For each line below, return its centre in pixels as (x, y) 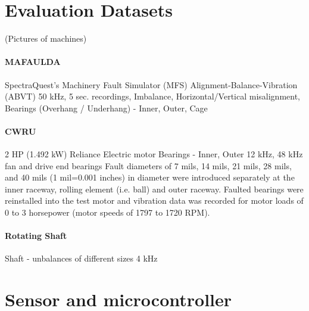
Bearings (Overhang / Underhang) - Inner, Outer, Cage (106, 108)
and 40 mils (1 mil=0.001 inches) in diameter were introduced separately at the (150, 177)
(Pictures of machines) (46, 38)
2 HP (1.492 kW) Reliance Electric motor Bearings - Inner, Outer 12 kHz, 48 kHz (154, 154)
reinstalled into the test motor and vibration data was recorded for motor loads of (154, 200)
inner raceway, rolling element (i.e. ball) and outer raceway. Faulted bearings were (154, 189)
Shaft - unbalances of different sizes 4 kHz (81, 258)
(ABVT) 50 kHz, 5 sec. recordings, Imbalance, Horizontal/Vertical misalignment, (152, 96)
